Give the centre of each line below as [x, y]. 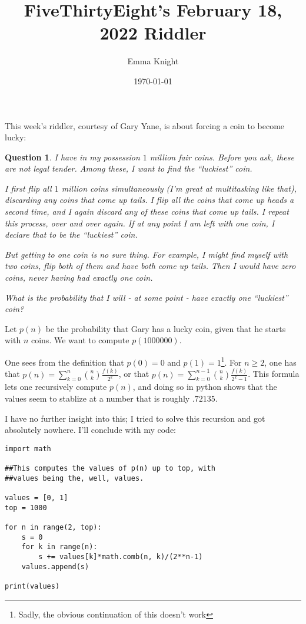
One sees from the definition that [64, 362]
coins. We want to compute [80, 340]
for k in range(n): [59, 547]
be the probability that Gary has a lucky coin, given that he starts [166, 328]
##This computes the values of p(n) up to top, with [110, 469]
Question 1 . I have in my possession [72, 157]
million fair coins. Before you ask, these [222, 157]
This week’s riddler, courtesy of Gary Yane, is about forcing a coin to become [145, 125]
